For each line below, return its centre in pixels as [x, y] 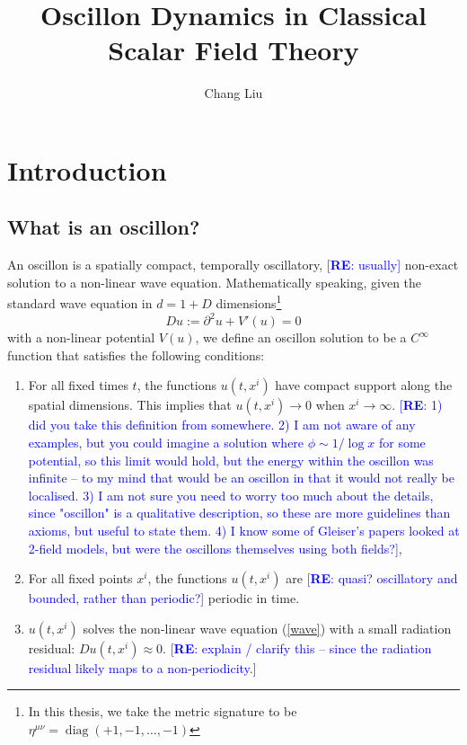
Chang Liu [233, 93]
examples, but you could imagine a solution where [166, 443]
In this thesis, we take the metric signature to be [163, 711]
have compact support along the [364, 385]
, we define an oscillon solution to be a [301, 337]
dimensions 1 [249, 302]
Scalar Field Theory [233, 50]
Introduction [87, 169]
